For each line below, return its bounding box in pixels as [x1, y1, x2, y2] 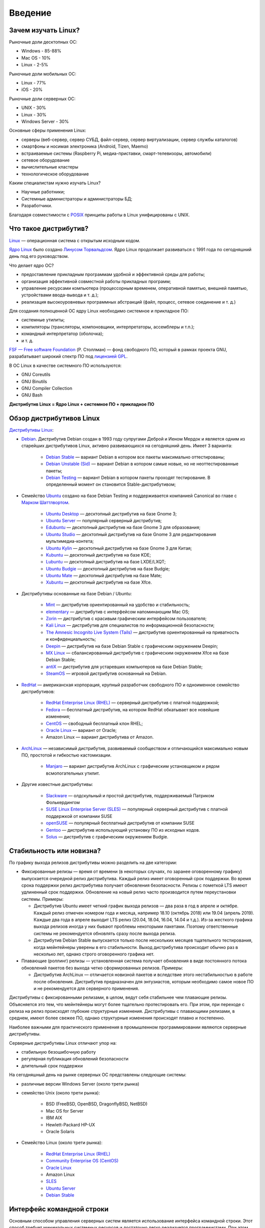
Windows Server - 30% [21, 118, 69, 124]
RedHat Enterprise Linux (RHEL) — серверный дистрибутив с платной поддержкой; [46, 700, 219, 706]
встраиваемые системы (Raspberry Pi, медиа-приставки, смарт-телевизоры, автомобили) [21, 150, 212, 156]
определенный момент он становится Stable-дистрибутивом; [46, 481, 176, 487]
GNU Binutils [21, 378, 48, 384]
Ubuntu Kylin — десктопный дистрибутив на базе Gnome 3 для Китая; [46, 545, 192, 551]
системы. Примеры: [21, 896, 64, 902]
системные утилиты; [21, 317, 65, 323]
